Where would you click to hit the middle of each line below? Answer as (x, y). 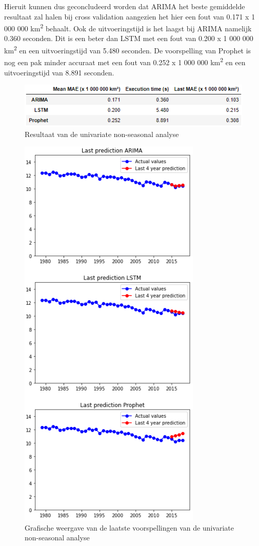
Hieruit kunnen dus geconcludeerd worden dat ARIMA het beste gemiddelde (125, 6)
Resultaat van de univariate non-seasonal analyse (102, 134)
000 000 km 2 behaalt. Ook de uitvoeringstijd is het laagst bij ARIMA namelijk (128, 27)
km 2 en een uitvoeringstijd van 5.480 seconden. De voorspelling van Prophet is (128, 50)
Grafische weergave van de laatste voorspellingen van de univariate (129, 527)
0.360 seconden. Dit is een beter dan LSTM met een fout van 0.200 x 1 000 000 (129, 38)
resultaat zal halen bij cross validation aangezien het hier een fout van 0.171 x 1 (130, 16)
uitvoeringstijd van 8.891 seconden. (59, 72)
